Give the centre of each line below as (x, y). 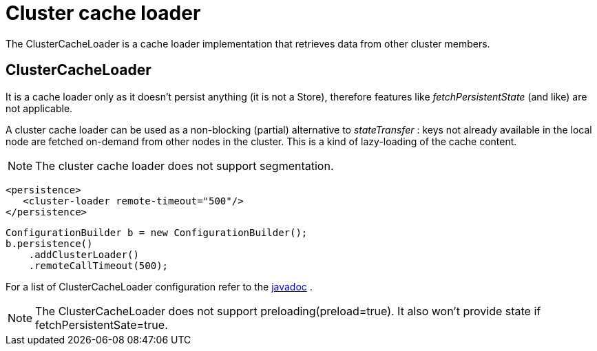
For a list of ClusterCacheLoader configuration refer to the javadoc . (159, 286)
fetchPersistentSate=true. (102, 325)
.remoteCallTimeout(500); (98, 265)
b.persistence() (49, 243)
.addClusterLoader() (84, 254)
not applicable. (39, 108)
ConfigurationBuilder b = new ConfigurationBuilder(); (157, 232)
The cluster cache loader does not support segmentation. (185, 166)
